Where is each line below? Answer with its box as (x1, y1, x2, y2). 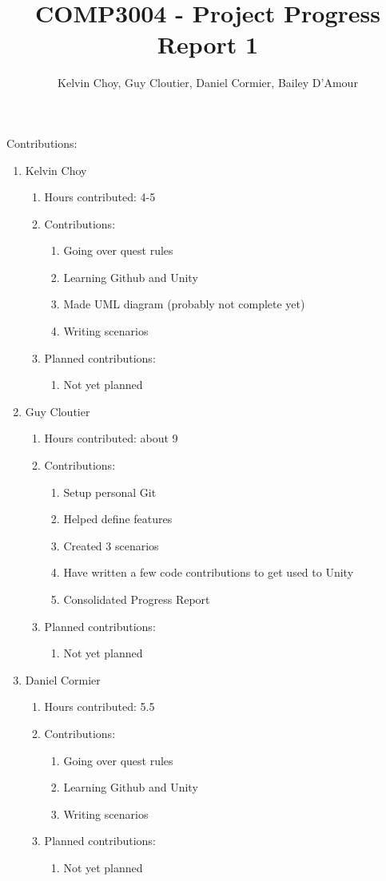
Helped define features (63, 510, 173, 527)
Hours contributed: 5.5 (44, 698, 155, 715)
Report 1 (157, 28, 259, 61)
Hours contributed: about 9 (44, 430, 178, 446)
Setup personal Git (63, 483, 157, 500)
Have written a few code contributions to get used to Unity (63, 564, 354, 581)
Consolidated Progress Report (63, 591, 210, 607)
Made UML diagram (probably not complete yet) (63, 296, 305, 312)
